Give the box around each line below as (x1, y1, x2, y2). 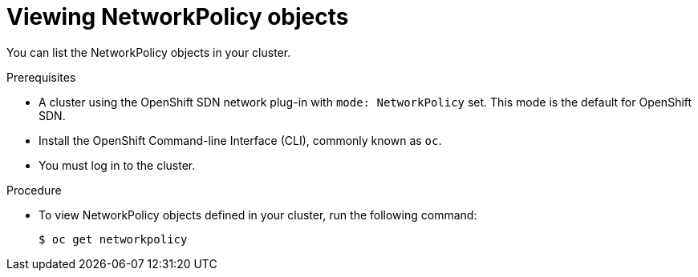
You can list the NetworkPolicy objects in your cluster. (6, 45, 291, 59)
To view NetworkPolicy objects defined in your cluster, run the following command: (39, 207, 477, 222)
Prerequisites (6, 70, 76, 84)
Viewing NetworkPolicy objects (6, 3, 349, 30)
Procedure (6, 183, 62, 197)
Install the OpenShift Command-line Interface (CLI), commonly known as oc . (39, 133, 442, 147)
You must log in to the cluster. (39, 158, 196, 172)
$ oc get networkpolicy (39, 232, 188, 246)
